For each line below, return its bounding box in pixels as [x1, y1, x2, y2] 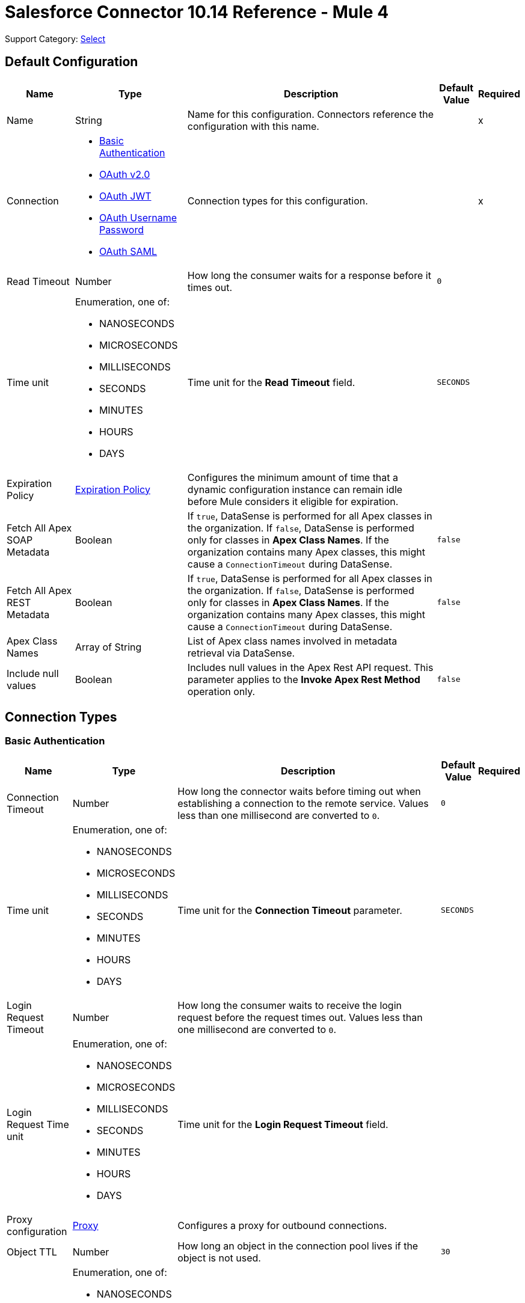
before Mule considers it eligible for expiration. [187, 495, 399, 507]
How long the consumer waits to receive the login [177, 999, 402, 1011]
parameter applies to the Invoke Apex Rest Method [187, 673, 420, 685]
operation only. [187, 685, 256, 697]
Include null [7, 667, 59, 679]
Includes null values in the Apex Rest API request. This [187, 661, 434, 673]
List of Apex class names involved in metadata [187, 634, 398, 647]
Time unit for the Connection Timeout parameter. [177, 904, 402, 916]
